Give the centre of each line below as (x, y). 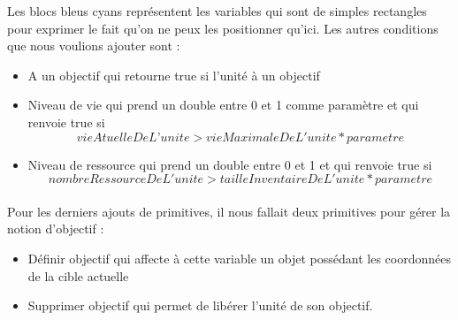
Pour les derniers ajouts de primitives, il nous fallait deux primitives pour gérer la (229, 211)
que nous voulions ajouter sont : (94, 46)
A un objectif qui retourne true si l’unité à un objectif (174, 75)
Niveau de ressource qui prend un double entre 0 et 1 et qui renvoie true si (230, 164)
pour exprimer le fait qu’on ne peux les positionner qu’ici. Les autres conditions (223, 28)
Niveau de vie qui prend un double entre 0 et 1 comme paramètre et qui (223, 105)
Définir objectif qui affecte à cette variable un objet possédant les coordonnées (239, 258)
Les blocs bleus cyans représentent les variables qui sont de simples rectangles (217, 11)
